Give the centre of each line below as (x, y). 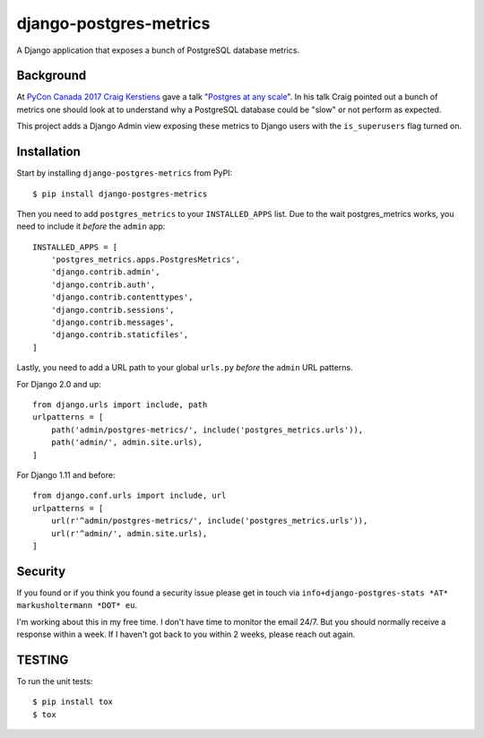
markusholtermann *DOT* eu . (77, 605)
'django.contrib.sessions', (112, 310)
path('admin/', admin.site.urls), (127, 443)
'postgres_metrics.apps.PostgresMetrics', (146, 260)
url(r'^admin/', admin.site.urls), (129, 533)
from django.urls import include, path (120, 405)
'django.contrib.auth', (103, 284)
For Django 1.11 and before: (66, 474)
